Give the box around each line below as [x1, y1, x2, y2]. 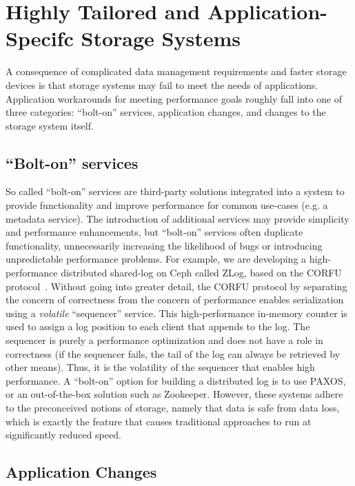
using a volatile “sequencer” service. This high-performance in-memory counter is [6, 305, 347, 320]
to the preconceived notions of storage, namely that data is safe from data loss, [6, 400, 340, 414]
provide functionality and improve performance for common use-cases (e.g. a [6, 198, 328, 212]
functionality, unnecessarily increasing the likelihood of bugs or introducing [6, 238, 323, 252]
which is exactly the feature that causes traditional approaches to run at [6, 414, 312, 428]
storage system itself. [6, 118, 94, 132]
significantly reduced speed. [6, 427, 121, 442]
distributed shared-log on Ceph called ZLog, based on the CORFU [61, 265, 342, 280]
